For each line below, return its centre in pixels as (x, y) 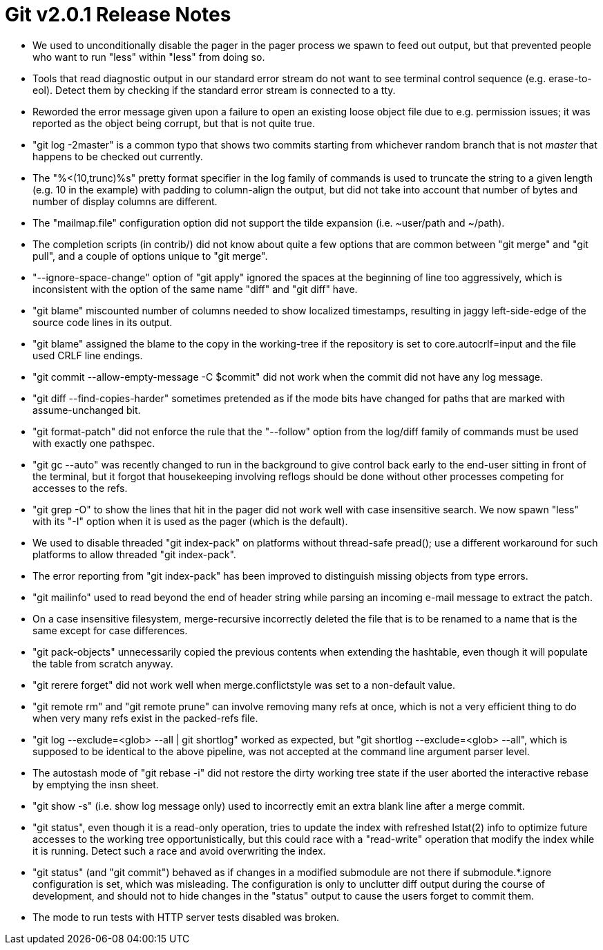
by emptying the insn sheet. (96, 784)
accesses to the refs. (80, 488)
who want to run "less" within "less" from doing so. (149, 57)
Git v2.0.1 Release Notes (118, 15)
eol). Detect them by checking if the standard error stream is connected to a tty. (214, 90)
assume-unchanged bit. (87, 410)
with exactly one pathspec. (94, 443)
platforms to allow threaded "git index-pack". (134, 554)
